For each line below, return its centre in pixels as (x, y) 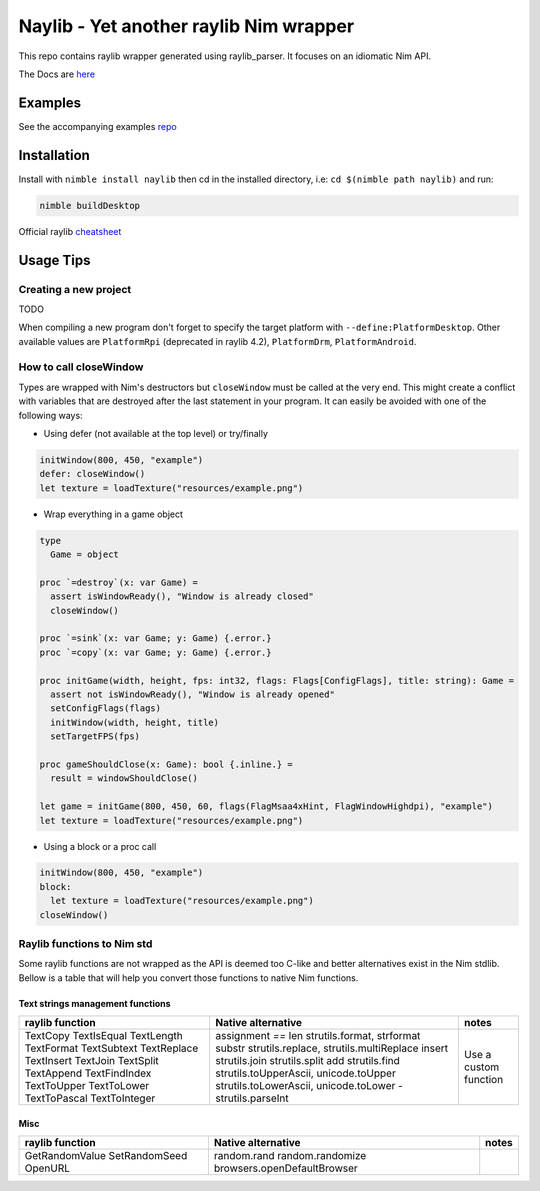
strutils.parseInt (252, 1098)
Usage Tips (54, 260)
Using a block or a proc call (100, 846)
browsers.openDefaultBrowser (286, 1168)
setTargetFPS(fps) (95, 736)
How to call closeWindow (81, 367)
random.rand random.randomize (290, 1156)
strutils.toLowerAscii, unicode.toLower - (309, 1086)
